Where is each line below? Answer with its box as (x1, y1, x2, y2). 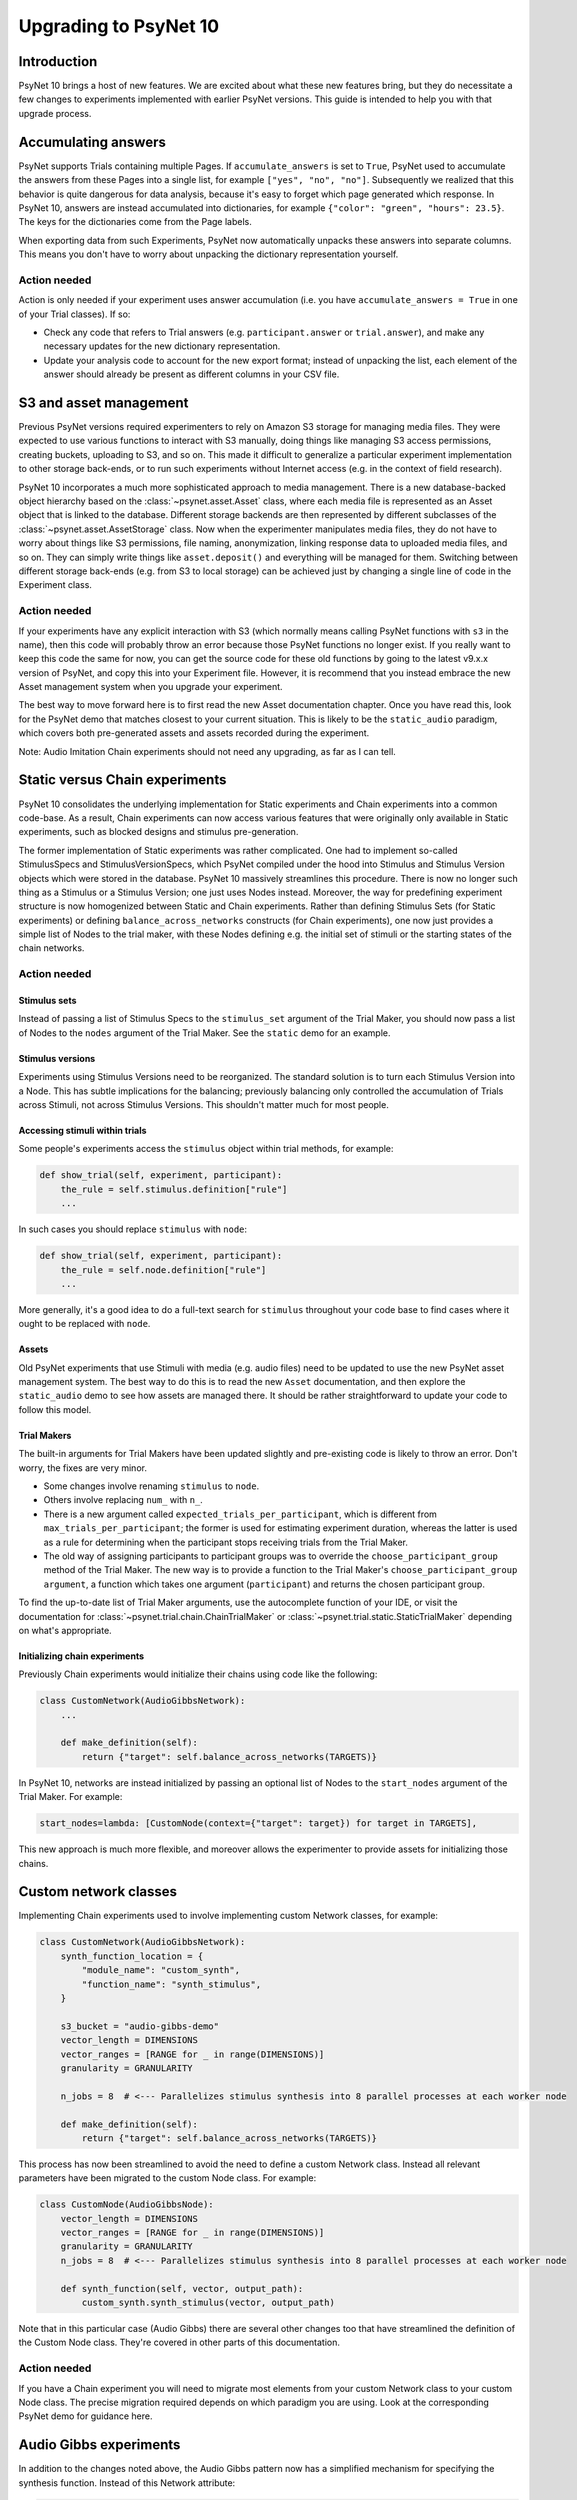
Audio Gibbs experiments (18, 2436, 181, 2454)
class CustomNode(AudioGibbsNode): (39, 2199, 214, 2210)
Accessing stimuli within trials (18, 1124, 147, 1136)
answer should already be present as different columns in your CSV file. (43, 368, 340, 380)
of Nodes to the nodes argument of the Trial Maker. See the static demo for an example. (18, 1026, 391, 1039)
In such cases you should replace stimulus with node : (18, 1223, 248, 1235)
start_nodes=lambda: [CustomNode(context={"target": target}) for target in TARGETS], (39, 1818, 478, 1829)
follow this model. (18, 1403, 92, 1415)
